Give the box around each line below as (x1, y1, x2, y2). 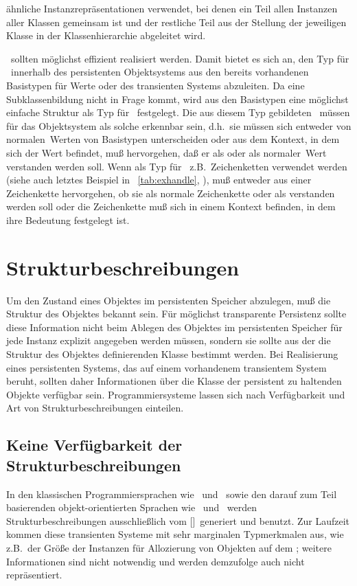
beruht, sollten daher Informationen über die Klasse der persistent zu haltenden (6, 374, 342, 388)
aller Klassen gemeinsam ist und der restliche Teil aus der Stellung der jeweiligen (6, 14, 347, 29)
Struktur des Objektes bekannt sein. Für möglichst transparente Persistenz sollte (6, 306, 347, 321)
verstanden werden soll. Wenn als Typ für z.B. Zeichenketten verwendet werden (6, 159, 347, 173)
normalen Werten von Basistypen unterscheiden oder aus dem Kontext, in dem (6, 132, 340, 146)
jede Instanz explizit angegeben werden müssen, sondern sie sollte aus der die (6, 333, 331, 348)
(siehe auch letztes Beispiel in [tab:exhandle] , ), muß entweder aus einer (6, 172, 312, 187)
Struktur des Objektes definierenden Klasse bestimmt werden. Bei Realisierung (6, 347, 338, 361)
